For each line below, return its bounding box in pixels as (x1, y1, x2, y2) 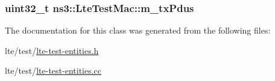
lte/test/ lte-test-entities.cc (5, 64, 102, 77)
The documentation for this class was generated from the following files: (5, 24, 271, 37)
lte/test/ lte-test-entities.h (5, 44, 99, 56)
